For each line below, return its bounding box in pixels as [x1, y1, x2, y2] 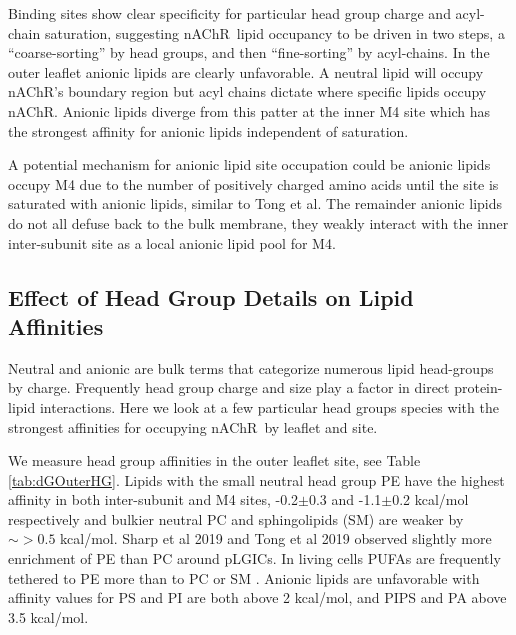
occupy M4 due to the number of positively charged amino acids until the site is [8, 173, 499, 194]
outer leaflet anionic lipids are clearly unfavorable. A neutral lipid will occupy [8, 61, 484, 82]
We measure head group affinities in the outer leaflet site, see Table [8, 450, 421, 471]
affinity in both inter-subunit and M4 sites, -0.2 [8, 489, 299, 510]
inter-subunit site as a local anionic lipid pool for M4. [8, 232, 336, 253]
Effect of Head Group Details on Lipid [8, 281, 414, 312]
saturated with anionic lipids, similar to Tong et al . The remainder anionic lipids [8, 193, 503, 214]
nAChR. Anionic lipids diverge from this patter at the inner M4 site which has [8, 100, 491, 121]
